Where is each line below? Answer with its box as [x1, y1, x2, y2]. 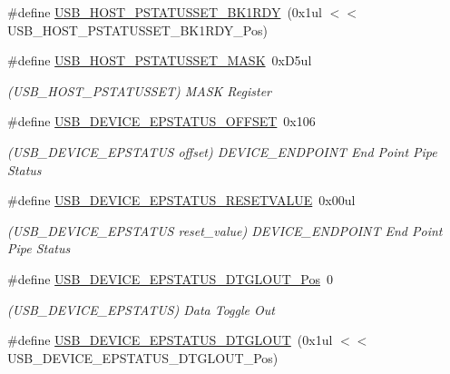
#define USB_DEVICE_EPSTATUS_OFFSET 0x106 [7, 112, 316, 131]
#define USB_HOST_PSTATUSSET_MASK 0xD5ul [7, 51, 312, 70]
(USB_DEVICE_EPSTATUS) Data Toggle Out [7, 300, 275, 319]
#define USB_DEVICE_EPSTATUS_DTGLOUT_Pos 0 [7, 269, 333, 288]
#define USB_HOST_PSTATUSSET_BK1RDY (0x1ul [7, 3, 322, 21]
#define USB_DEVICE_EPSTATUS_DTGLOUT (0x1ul [7, 330, 333, 349]
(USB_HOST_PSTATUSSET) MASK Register [7, 81, 272, 100]
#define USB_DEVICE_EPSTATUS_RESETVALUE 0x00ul [7, 191, 356, 210]
